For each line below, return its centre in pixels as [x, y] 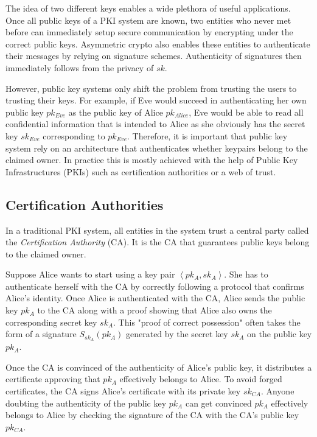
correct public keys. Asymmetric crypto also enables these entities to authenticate [158, 44]
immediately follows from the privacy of [80, 67]
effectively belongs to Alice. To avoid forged [201, 379]
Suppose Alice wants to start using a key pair [90, 274]
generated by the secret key [177, 334]
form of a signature [41, 334]
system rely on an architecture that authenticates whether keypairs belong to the [157, 148]
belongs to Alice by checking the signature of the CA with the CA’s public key [152, 415]
